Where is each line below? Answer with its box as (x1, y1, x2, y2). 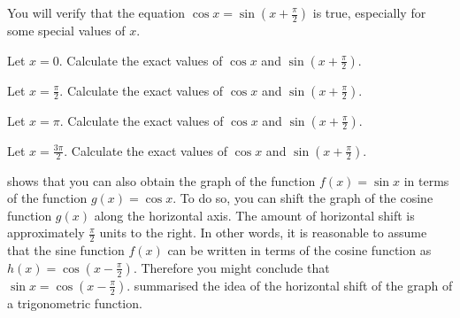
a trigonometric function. (7, 293, 142, 312)
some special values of (7, 21, 126, 39)
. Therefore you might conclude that (133, 258, 330, 276)
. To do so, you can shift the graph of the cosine (172, 189, 433, 207)
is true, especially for (312, 4, 426, 21)
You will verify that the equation (7, 4, 186, 21)
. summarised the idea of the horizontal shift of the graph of (126, 275, 453, 294)
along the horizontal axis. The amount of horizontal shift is (94, 206, 415, 224)
